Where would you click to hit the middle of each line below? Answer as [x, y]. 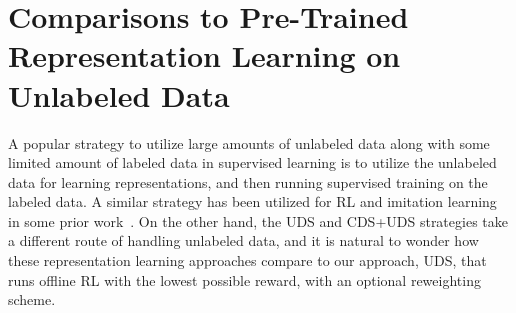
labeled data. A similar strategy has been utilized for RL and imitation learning [252, 201]
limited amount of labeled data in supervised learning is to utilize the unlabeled [252, 162]
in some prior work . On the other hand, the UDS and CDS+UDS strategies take [258, 220]
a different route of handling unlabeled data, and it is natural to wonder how [243, 240]
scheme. [32, 299]
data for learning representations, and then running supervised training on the [248, 181]
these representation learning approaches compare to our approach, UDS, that [247, 260]
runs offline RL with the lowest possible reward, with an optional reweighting [244, 279]
